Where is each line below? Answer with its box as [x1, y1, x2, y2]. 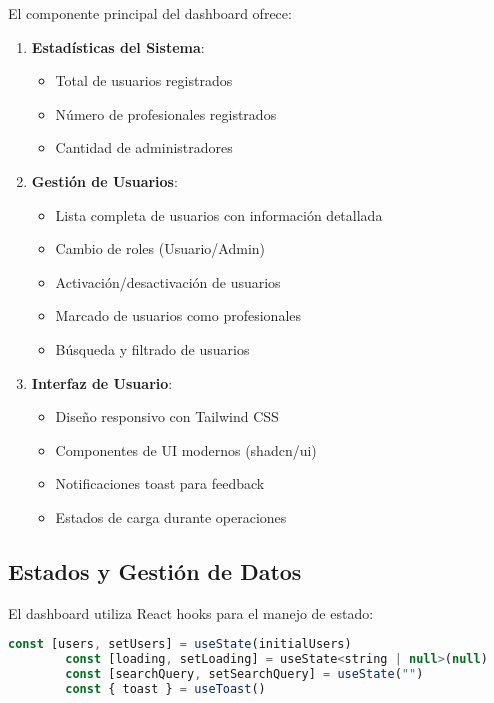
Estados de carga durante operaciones [55, 506, 287, 527]
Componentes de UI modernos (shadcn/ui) [55, 439, 317, 460]
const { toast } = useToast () [65, 681, 266, 696]
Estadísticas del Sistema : [31, 36, 205, 57]
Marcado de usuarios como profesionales [55, 305, 302, 326]
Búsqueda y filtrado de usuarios [55, 338, 250, 359]
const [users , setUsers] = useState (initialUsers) [8, 637, 352, 652]
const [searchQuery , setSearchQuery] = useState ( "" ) [65, 667, 424, 682]
